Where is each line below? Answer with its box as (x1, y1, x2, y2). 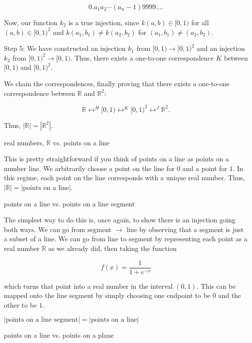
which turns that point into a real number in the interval (4, 281, 173, 291)
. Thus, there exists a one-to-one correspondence (70, 52, 214, 62)
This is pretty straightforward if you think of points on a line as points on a (4, 154, 229, 164)
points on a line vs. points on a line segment (4, 198, 135, 208)
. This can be (196, 281, 236, 291)
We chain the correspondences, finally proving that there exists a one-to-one (4, 78, 230, 88)
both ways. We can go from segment (4, 224, 111, 234)
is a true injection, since (68, 17, 140, 27)
